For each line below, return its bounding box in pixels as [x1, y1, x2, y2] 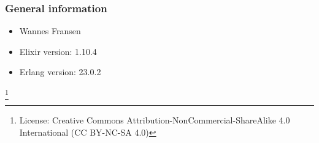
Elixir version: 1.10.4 [19, 45, 97, 57]
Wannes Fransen [19, 24, 81, 37]
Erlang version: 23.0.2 [19, 65, 101, 78]
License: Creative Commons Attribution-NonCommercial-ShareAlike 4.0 [19, 114, 290, 127]
